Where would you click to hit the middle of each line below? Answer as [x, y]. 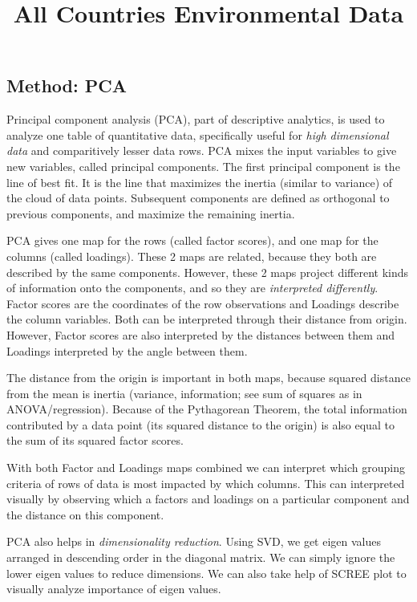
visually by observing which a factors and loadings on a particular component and [208, 499]
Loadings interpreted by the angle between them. [127, 350]
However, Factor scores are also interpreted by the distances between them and [201, 334]
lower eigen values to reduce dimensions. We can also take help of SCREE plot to [206, 573]
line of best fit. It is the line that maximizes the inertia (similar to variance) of [200, 182]
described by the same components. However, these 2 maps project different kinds [208, 272]
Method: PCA [67, 85]
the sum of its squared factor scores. [95, 440]
